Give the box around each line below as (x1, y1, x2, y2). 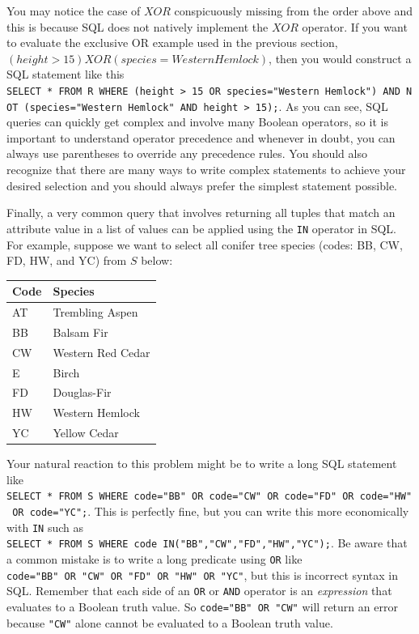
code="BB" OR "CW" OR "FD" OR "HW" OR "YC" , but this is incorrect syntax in (6, 566, 398, 583)
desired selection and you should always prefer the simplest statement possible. (6, 177, 397, 194)
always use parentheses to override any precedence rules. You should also (6, 145, 367, 162)
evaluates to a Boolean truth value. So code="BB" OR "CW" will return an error (6, 598, 398, 615)
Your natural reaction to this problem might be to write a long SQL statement (6, 455, 397, 472)
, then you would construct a (269, 49, 412, 66)
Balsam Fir (53, 323, 108, 340)
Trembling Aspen (53, 304, 138, 321)
